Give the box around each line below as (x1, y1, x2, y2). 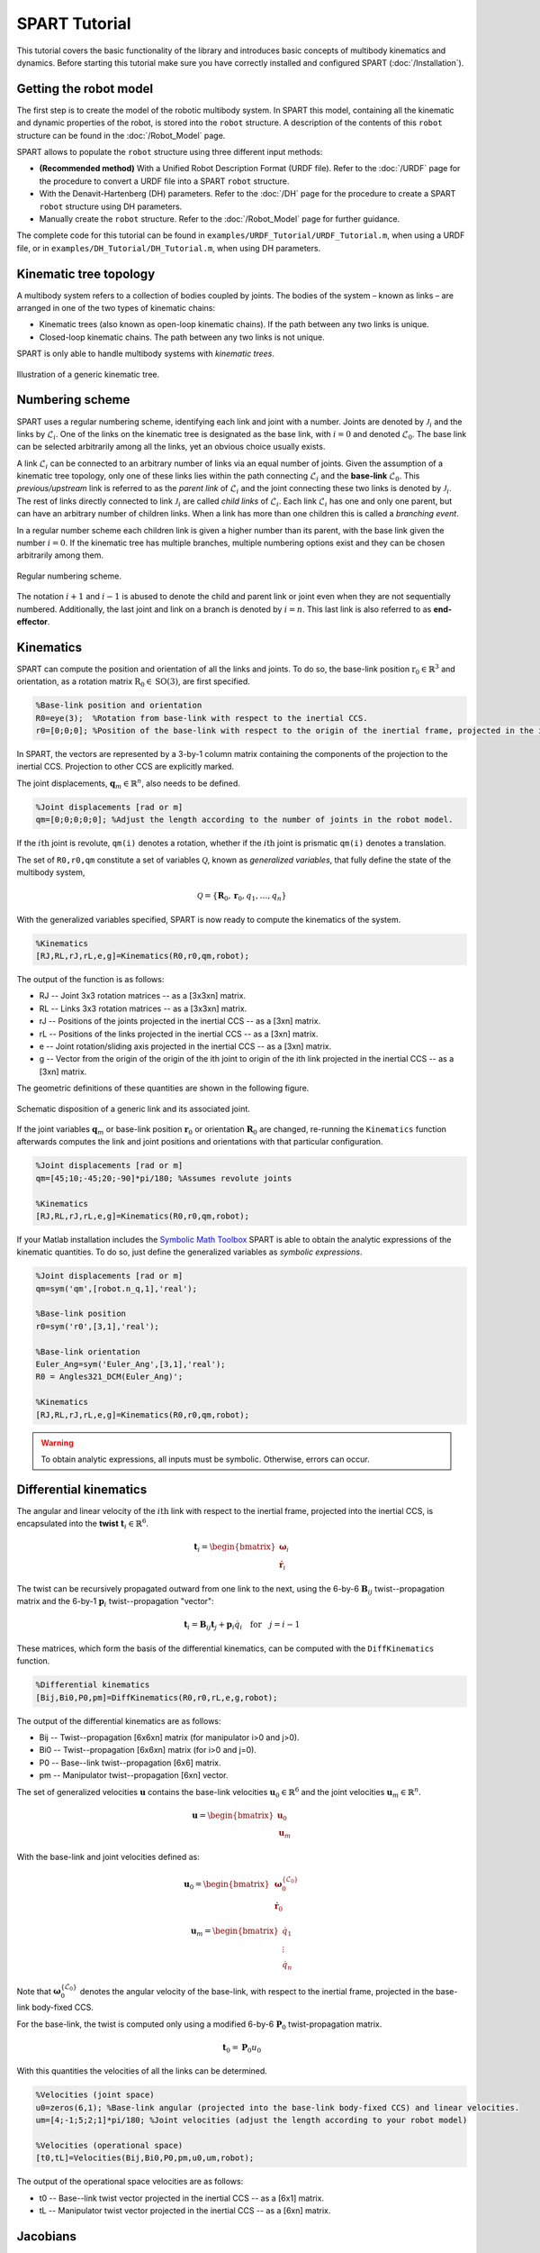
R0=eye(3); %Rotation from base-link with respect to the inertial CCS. (35, 713, 368, 723)
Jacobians (16, 2229, 76, 2244)
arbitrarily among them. (16, 550, 103, 561)
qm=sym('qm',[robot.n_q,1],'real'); (35, 1283, 198, 1293)
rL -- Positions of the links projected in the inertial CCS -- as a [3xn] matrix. (39, 1028, 319, 1039)
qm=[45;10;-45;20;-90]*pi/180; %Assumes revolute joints (35, 1172, 292, 1183)
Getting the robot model (16, 81, 153, 96)
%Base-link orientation (35, 1346, 141, 1356)
